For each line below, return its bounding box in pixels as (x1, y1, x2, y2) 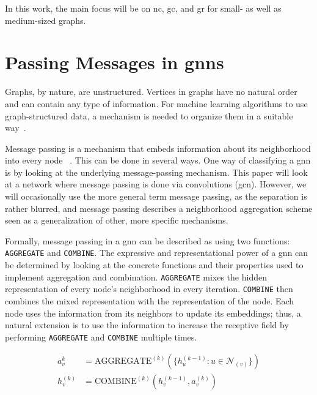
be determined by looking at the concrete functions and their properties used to (5, 258, 304, 271)
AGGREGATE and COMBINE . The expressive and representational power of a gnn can (5, 246, 308, 259)
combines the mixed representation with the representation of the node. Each (5, 295, 294, 307)
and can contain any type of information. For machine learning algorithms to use (5, 97, 308, 110)
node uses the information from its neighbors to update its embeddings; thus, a (5, 306, 301, 319)
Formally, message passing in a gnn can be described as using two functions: (5, 234, 290, 247)
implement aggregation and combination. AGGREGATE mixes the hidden (5, 270, 267, 283)
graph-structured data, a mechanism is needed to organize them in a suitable (5, 109, 293, 122)
